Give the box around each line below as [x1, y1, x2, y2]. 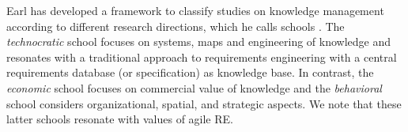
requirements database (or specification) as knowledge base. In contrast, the [6, 64, 374, 81]
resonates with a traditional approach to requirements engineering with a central [6, 48, 397, 65]
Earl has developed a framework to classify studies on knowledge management [6, 2, 384, 18]
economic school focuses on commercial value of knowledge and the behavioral [6, 79, 382, 96]
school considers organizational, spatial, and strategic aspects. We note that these [6, 95, 402, 111]
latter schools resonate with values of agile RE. [6, 111, 233, 127]
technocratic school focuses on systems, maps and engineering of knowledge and [6, 33, 391, 50]
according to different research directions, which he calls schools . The [6, 17, 345, 34]
